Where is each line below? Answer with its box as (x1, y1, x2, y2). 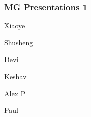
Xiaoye (4, 20, 25, 31)
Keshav (4, 71, 27, 81)
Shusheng (4, 37, 33, 47)
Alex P (4, 88, 26, 98)
